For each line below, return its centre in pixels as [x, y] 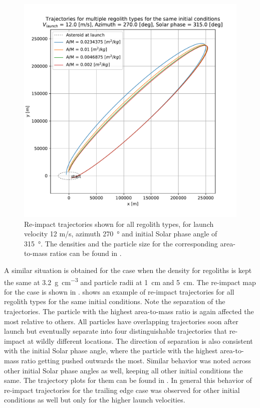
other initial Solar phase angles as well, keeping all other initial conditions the [123, 370]
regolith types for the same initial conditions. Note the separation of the [115, 301]
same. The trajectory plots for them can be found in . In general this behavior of [128, 380]
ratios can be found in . [86, 253]
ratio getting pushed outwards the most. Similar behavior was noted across [136, 360]
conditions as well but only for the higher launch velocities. [95, 400]
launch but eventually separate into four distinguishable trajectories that [116, 331]
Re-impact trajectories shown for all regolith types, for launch [119, 224]
